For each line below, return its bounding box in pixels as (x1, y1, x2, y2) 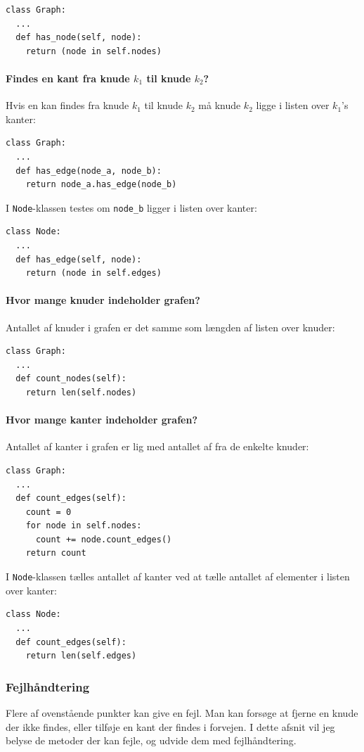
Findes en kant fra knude (6, 70, 130, 85)
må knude (198, 98, 241, 113)
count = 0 (25, 506, 72, 517)
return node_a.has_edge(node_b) (25, 179, 177, 190)
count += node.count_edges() (35, 534, 172, 544)
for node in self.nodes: (25, 521, 142, 531)
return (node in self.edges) (25, 268, 162, 279)
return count (25, 548, 86, 559)
